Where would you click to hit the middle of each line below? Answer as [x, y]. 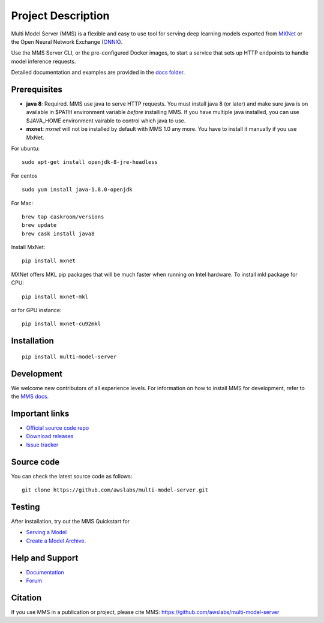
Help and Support [45, 558]
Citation [26, 597]
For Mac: [22, 203]
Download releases [50, 436]
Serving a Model [46, 532]
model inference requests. [43, 61]
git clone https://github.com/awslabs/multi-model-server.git [115, 490]
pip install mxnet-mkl [55, 296]
